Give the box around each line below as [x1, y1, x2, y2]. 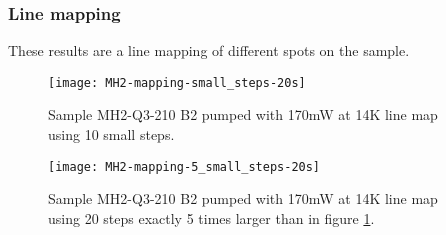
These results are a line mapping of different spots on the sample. [8, 40, 410, 61]
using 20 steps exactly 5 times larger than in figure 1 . [48, 207, 375, 228]
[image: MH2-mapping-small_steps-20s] [48, 75, 306, 90]
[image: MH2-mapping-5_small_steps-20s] [48, 159, 321, 174]
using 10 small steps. [48, 124, 175, 145]
